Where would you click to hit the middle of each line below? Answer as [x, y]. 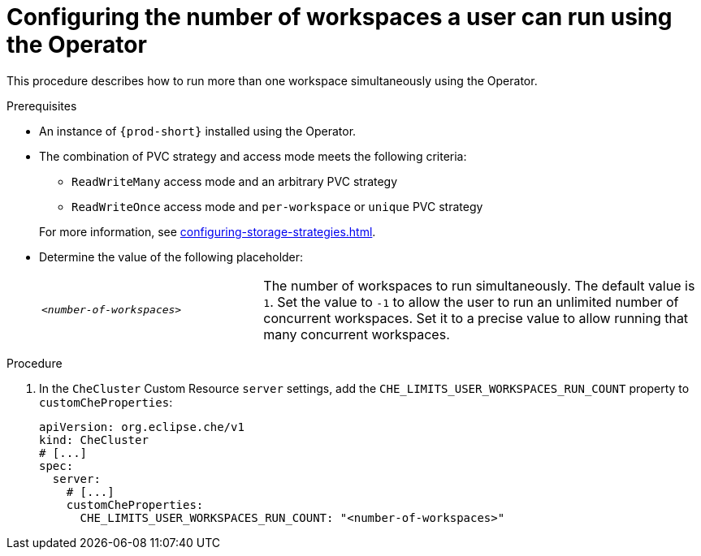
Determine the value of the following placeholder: [171, 256]
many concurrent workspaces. [357, 334]
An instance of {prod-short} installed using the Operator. [198, 131]
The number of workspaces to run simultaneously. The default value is [479, 285]
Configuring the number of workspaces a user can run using [340, 17]
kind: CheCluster [94, 440]
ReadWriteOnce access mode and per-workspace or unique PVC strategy [277, 206]
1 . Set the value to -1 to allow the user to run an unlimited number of [471, 302]
